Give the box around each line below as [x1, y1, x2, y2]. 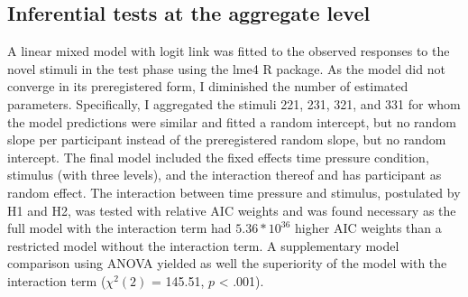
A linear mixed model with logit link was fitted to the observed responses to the [7, 42, 450, 60]
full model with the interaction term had [7, 218, 232, 237]
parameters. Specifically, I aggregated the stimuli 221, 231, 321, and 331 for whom [7, 94, 461, 113]
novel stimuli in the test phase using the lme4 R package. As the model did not [7, 59, 445, 78]
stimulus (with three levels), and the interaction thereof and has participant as [7, 165, 442, 184]
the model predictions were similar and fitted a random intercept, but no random [7, 112, 456, 131]
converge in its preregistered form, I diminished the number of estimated [7, 77, 408, 96]
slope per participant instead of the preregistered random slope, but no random [7, 130, 446, 149]
